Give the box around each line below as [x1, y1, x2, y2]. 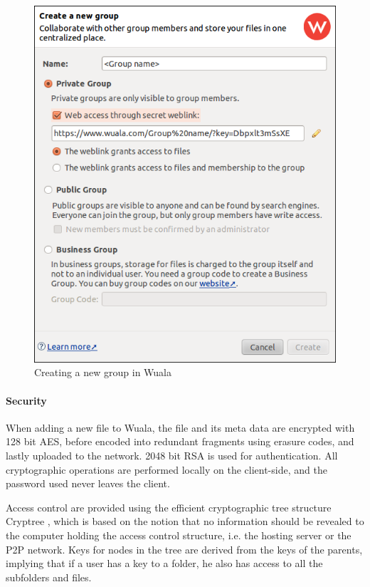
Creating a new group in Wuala [34, 365, 171, 380]
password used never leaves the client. [6, 476, 170, 491]
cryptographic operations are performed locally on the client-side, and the [6, 462, 327, 477]
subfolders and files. [6, 569, 92, 584]
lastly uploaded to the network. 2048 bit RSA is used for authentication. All [6, 448, 338, 463]
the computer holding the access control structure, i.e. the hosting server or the [6, 528, 351, 542]
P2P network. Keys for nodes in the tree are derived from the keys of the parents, [6, 541, 363, 556]
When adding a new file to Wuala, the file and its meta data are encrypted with [6, 420, 355, 435]
